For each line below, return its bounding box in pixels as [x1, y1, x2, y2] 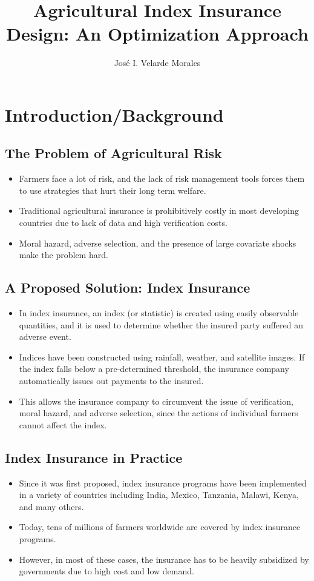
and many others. [19, 500, 84, 513]
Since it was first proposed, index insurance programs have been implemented [19, 476, 307, 489]
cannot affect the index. [19, 418, 107, 431]
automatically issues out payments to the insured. [19, 374, 204, 387]
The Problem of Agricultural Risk [5, 144, 222, 162]
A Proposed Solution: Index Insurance [5, 278, 250, 297]
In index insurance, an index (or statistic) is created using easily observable [19, 307, 299, 319]
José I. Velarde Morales [114, 56, 201, 69]
